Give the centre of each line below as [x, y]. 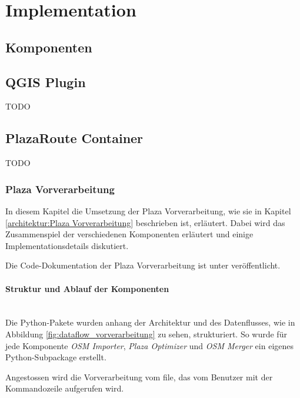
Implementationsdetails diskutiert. [67, 245]
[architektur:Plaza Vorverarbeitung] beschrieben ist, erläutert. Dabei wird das [145, 222]
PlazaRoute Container [74, 138]
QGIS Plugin [46, 82]
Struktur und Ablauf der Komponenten [87, 288]
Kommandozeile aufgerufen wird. [65, 388]
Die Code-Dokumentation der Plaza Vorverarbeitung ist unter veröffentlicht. [143, 265]
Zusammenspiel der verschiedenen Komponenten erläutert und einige [129, 234]
